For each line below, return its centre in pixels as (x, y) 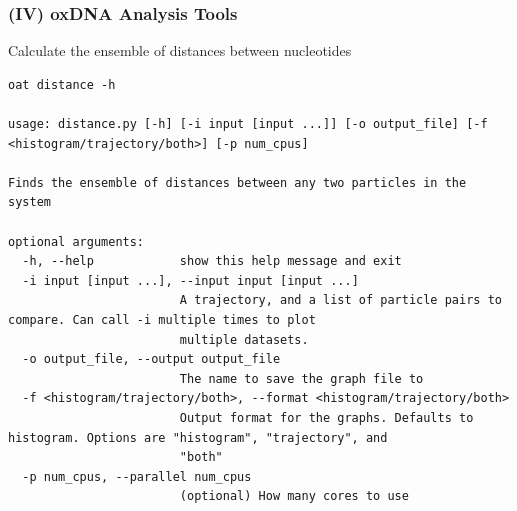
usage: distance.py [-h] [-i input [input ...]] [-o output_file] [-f (248, 124)
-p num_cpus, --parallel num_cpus (137, 476)
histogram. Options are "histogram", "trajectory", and (198, 437)
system (29, 202)
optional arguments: (76, 241)
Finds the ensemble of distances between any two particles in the (237, 182)
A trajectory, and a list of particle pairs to (340, 300)
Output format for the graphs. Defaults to (326, 417)
